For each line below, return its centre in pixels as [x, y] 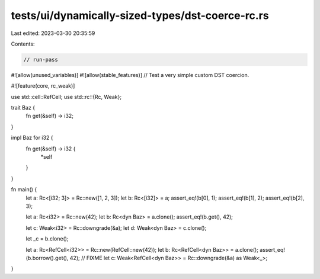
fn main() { [24, 190]
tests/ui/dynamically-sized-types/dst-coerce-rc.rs [140, 15]
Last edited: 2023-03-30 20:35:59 [53, 33]
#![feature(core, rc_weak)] [43, 86]
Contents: [23, 44]
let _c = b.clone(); [47, 239]
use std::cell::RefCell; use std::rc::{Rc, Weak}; [66, 97]
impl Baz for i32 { [32, 138]
